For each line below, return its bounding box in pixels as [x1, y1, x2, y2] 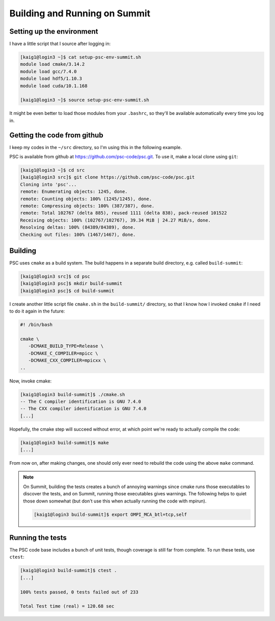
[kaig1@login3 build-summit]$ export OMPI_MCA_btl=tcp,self [34, 511, 187, 517]
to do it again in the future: [9, 308, 65, 314]
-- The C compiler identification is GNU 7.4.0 [20, 398, 141, 404]
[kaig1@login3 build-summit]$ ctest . [20, 567, 117, 574]
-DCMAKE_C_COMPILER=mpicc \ [28, 350, 99, 356]
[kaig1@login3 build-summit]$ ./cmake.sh [20, 391, 125, 397]
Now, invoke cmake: [9, 378, 52, 384]
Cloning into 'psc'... [20, 181, 77, 187]
